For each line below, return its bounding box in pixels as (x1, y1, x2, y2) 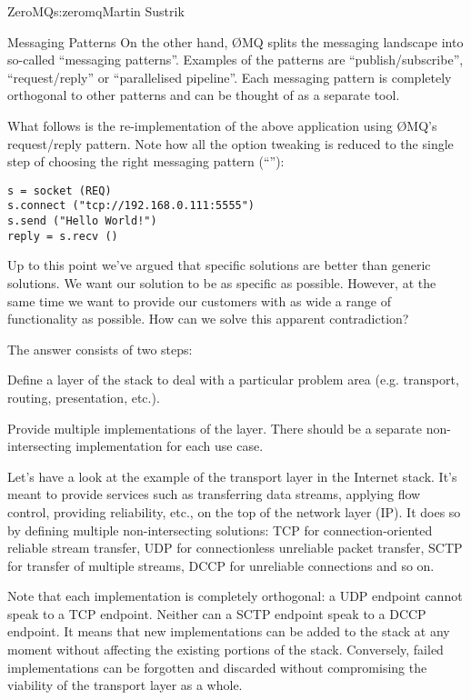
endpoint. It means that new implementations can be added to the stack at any (7, 622, 450, 641)
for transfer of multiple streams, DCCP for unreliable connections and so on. (7, 555, 435, 575)
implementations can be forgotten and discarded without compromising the (7, 657, 427, 676)
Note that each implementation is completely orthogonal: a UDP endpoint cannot (7, 586, 463, 605)
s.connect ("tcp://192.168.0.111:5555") (7, 199, 256, 213)
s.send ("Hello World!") (7, 215, 157, 228)
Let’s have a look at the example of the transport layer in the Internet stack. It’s (7, 466, 457, 485)
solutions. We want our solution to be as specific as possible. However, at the (7, 273, 436, 292)
